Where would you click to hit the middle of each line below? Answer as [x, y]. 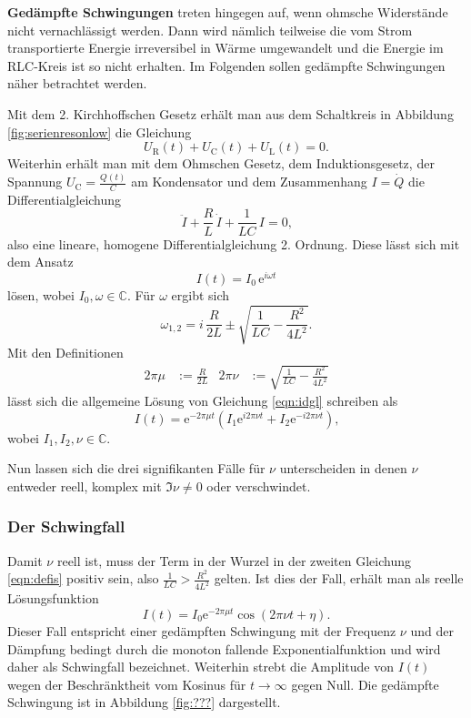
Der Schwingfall [66, 526]
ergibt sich [200, 294]
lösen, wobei [41, 294]
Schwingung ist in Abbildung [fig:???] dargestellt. [144, 702]
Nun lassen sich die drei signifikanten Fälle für [136, 468]
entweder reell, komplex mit [85, 485]
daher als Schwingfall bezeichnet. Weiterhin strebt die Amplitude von [200, 667]
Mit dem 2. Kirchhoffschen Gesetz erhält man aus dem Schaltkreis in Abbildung [230, 113]
